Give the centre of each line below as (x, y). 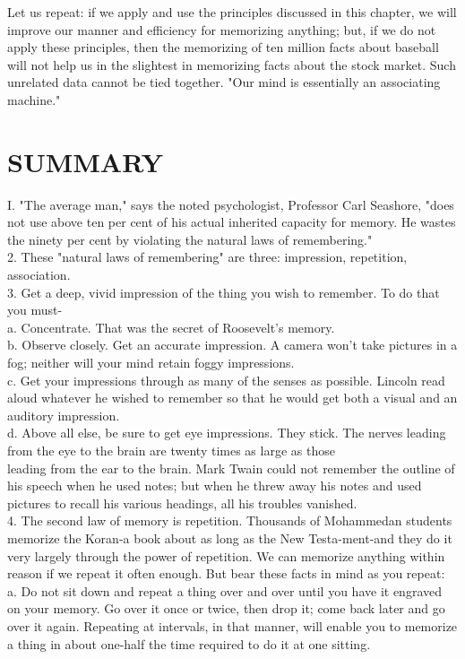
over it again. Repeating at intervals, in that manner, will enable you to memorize (232, 625)
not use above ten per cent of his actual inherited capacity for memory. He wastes (232, 222)
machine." (34, 99)
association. (39, 275)
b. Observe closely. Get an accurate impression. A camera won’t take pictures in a (232, 345)
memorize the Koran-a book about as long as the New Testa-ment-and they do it (230, 538)
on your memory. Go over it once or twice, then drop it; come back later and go (226, 608)
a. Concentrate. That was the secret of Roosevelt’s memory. (171, 327)
